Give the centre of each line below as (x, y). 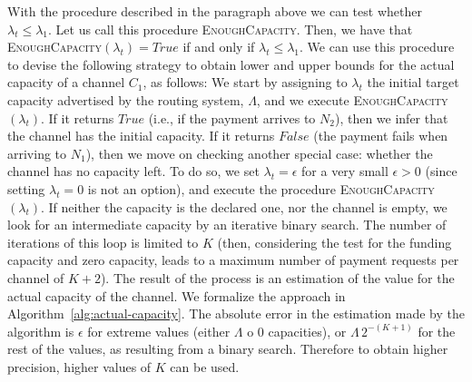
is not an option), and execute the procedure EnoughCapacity (261, 188)
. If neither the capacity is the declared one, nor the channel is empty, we (244, 206)
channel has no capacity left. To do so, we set (133, 171)
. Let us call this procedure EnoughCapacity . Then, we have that (231, 29)
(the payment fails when (381, 136)
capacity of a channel (66, 82)
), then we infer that (391, 118)
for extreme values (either (159, 331)
